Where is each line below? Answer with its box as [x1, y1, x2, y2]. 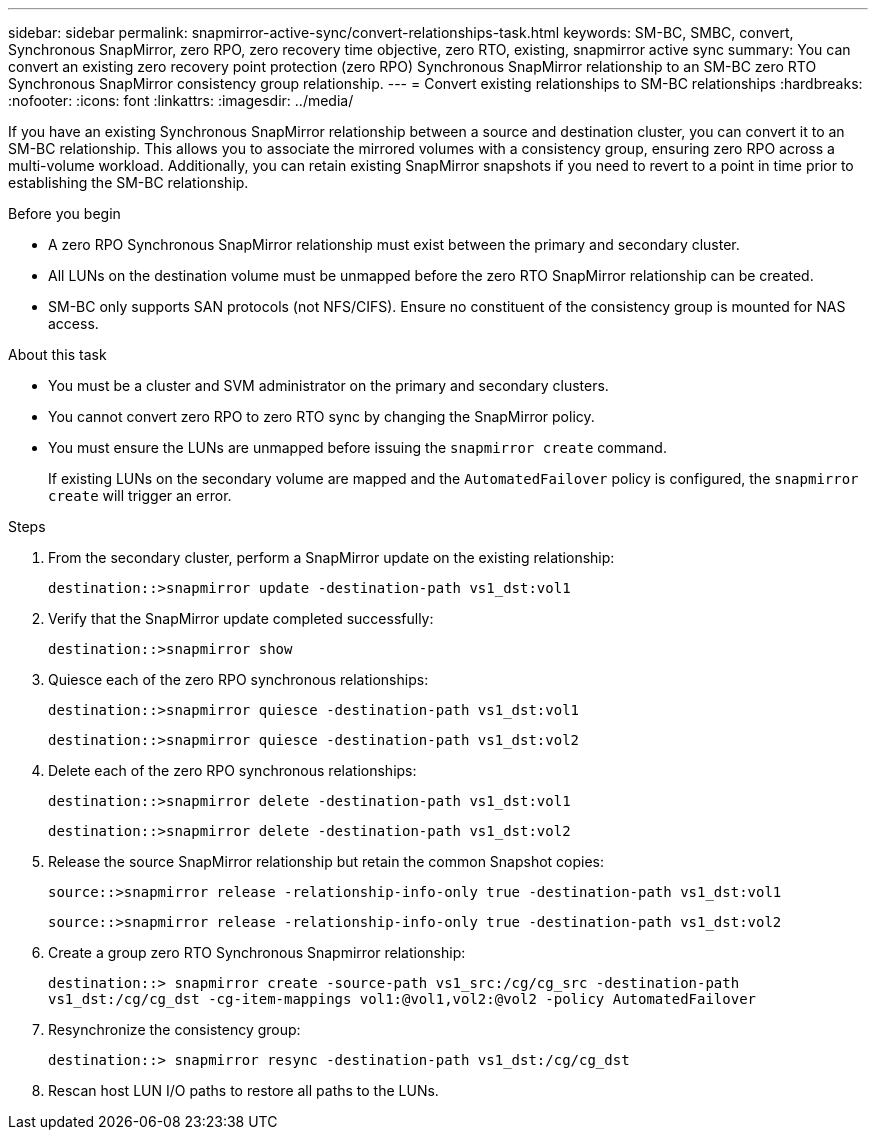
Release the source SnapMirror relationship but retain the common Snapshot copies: [48, 853, 605, 870]
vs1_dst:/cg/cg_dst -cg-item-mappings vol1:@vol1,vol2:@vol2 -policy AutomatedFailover [48, 991, 757, 1007]
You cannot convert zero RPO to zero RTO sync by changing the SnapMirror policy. [48, 408, 595, 425]
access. [48, 315, 99, 332]
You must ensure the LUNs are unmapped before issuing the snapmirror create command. [48, 439, 667, 456]
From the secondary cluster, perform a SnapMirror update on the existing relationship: [48, 549, 615, 566]
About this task [8, 346, 107, 363]
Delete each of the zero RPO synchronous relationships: [48, 762, 417, 779]
